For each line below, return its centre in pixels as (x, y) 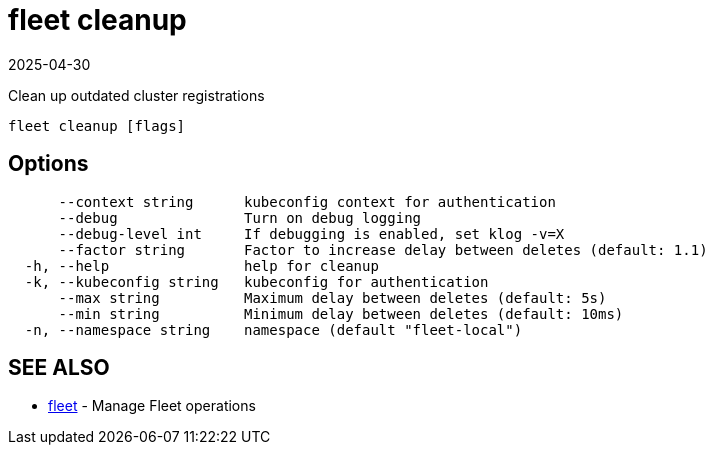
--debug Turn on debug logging (240, 217)
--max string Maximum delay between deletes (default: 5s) (332, 297)
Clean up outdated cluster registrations (136, 95)
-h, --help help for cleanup (201, 265)
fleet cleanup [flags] (97, 125)
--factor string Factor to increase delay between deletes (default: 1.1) (383, 249)
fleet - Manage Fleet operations (152, 406)
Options (48, 164)
